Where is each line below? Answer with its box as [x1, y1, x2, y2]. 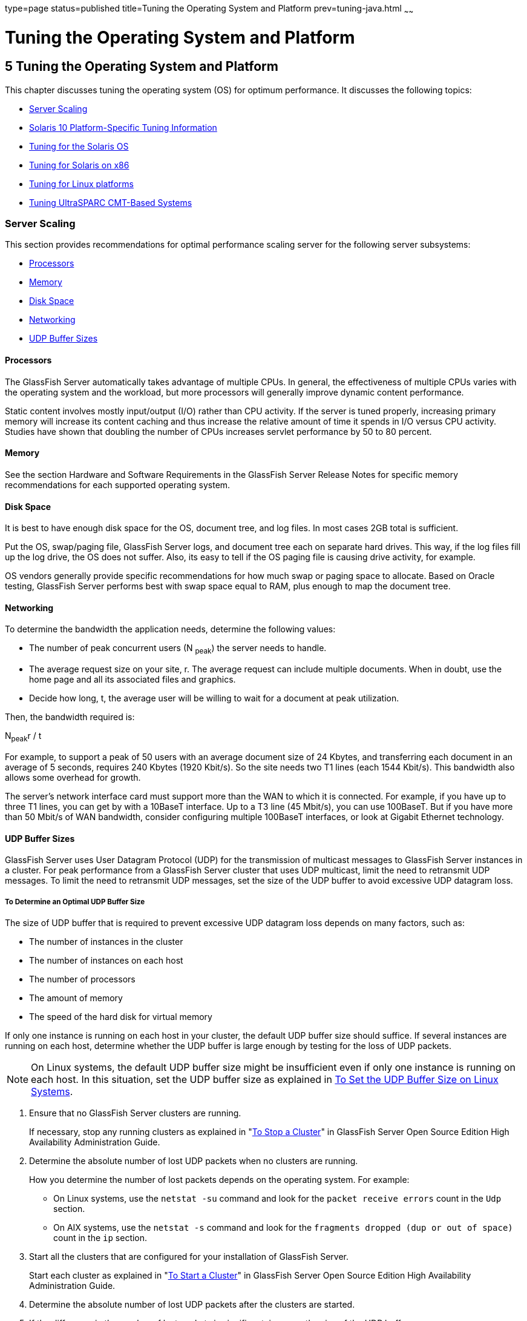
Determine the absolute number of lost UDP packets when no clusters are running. [29, 1155, 358, 1166]
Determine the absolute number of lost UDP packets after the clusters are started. [29, 1299, 355, 1309]
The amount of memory [29, 992, 123, 1003]
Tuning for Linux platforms [29, 178, 134, 189]
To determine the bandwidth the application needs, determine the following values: [5, 624, 336, 635]
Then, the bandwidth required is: [5, 712, 135, 723]
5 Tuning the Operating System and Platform [5, 59, 278, 74]
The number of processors [29, 973, 136, 984]
